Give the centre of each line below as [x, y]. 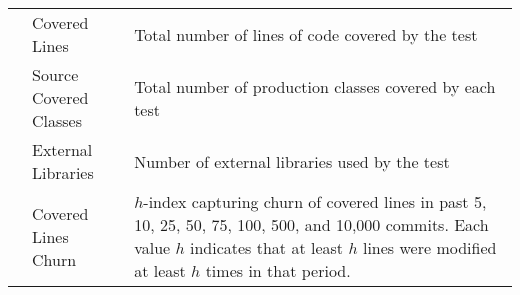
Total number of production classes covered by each [315, 86]
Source [55, 74]
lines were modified [429, 247]
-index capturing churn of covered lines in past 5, [315, 201]
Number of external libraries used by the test [292, 161]
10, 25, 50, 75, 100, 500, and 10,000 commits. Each [311, 224]
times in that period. [278, 270]
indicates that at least [266, 247]
